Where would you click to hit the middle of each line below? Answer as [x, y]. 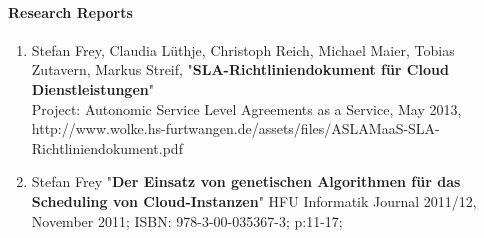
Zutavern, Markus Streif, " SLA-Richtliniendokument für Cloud [240, 69]
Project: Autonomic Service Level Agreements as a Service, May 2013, [246, 108]
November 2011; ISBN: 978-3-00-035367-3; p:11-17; [187, 220]
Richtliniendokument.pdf [107, 147]
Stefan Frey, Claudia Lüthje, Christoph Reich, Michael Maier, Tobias [243, 49]
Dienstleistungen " [92, 88]
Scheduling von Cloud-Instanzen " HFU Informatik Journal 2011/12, [254, 200]
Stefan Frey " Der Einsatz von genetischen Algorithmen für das [246, 181]
